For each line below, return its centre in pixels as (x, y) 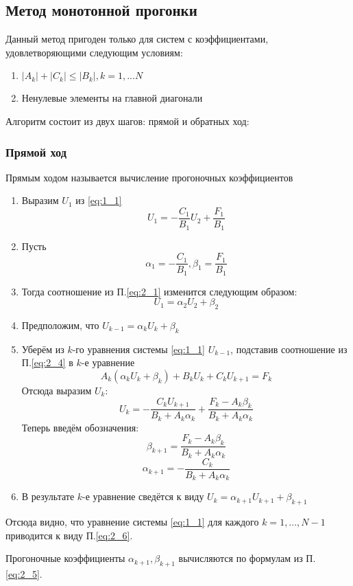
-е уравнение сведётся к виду (143, 496)
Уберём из (43, 349)
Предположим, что (60, 325)
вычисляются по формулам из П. (247, 558)
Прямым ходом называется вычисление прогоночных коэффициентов (149, 177)
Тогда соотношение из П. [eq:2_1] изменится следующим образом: (159, 291)
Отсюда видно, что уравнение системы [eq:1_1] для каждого (132, 522)
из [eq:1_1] (99, 200)
